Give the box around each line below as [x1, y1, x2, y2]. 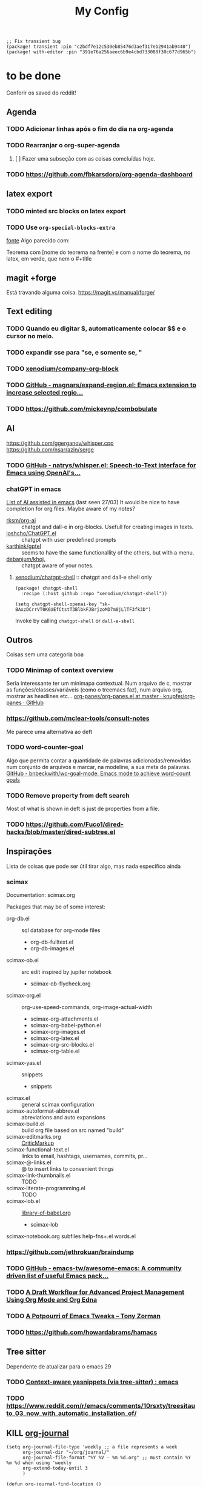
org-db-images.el [30, 945, 75, 952]
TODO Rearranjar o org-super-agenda [6, 141, 120, 150]
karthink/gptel [6, 542, 41, 550]
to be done [6, 69, 61, 83]
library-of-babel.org [21, 1209, 72, 1216]
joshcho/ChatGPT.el [6, 530, 56, 537]
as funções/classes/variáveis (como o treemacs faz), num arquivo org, [6, 686, 183, 693]
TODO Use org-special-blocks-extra [6, 223, 116, 232]
